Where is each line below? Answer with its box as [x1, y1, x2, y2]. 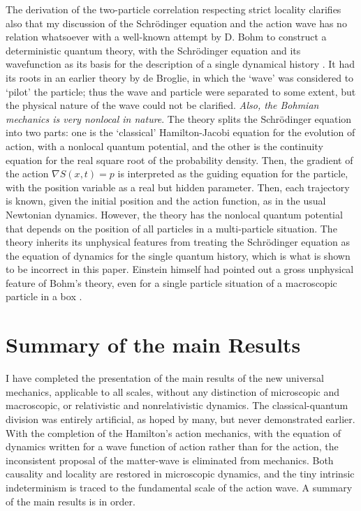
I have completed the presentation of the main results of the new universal [6, 371, 324, 385]
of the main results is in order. [6, 494, 135, 508]
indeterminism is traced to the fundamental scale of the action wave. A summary [6, 480, 353, 494]
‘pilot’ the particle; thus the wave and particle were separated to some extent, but [6, 84, 356, 98]
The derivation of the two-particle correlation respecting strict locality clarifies [6, 2, 341, 16]
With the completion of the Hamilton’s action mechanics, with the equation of [6, 425, 341, 440]
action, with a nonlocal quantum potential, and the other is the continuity [6, 138, 323, 153]
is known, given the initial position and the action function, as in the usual [6, 193, 326, 208]
